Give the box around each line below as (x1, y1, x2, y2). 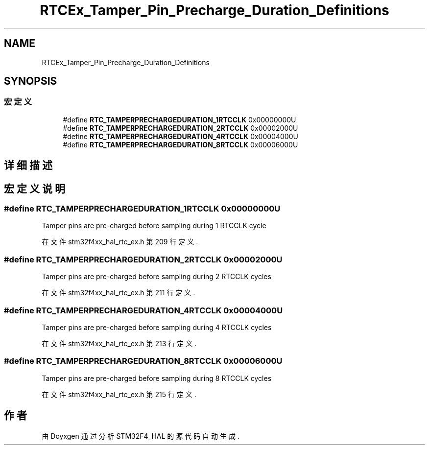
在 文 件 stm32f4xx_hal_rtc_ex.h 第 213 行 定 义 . (42, 339, 197, 348)
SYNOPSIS (4, 75, 57, 88)
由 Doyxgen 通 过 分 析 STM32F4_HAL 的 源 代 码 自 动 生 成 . (42, 431, 239, 440)
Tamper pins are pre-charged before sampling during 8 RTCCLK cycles (42, 374, 272, 382)
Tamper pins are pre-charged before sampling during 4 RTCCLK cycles (42, 323, 272, 331)
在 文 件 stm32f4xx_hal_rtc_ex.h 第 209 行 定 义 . (42, 237, 198, 246)
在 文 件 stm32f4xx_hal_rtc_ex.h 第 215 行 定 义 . (42, 390, 196, 399)
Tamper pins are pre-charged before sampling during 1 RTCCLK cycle (42, 221, 266, 230)
